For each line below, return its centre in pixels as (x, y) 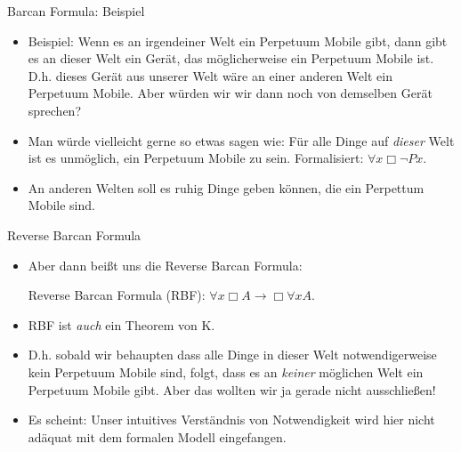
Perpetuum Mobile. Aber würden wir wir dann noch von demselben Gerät (230, 93)
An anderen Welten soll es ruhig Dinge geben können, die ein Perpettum (226, 187)
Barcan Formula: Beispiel (76, 11)
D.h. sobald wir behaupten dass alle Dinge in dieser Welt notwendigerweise (232, 355)
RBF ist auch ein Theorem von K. (121, 324)
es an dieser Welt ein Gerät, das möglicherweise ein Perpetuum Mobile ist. (231, 58)
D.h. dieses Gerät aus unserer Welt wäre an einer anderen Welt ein (210, 75)
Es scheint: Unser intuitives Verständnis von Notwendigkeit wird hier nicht (231, 420)
